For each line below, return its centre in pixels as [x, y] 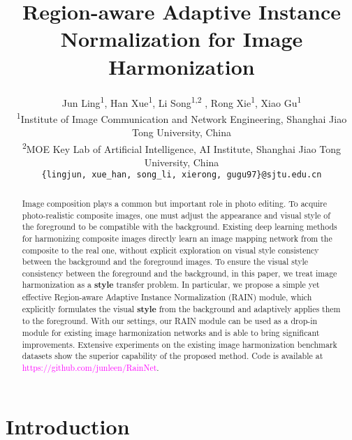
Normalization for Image [182, 39]
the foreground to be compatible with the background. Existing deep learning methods [179, 227]
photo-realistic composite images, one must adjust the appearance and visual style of [176, 215]
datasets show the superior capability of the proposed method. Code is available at [173, 356]
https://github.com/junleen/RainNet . [90, 368]
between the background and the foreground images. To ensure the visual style [165, 262]
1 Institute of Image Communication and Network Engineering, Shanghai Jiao [182, 117]
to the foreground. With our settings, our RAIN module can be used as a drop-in [170, 321]
